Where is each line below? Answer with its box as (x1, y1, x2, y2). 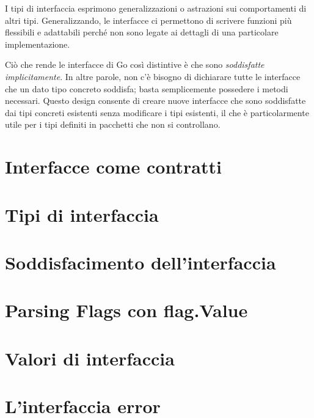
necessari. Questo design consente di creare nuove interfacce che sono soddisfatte (5, 94, 306, 107)
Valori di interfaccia (5, 345, 175, 370)
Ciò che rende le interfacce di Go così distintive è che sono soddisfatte (5, 58, 265, 71)
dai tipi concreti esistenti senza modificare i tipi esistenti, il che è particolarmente (5, 106, 309, 119)
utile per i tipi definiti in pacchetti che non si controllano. (5, 118, 221, 131)
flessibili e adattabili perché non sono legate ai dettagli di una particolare (5, 26, 279, 38)
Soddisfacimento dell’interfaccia (5, 249, 276, 274)
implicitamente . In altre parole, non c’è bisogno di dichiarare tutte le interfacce (5, 70, 301, 82)
